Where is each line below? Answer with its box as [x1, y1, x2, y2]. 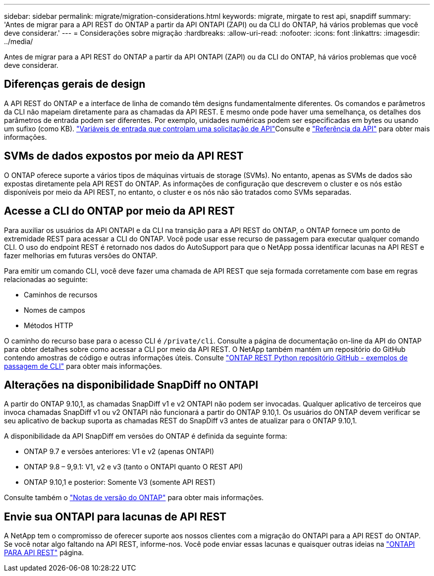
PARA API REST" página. [4, 548, 84, 557]
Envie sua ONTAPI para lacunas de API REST [4, 510, 227, 523]
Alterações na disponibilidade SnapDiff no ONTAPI [4, 378, 259, 391]
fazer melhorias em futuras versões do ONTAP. [4, 251, 158, 260]
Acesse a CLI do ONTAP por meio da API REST [4, 205, 235, 218]
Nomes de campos [24, 305, 85, 314]
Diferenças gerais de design [4, 78, 146, 91]
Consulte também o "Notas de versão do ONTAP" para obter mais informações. [4, 493, 264, 502]
